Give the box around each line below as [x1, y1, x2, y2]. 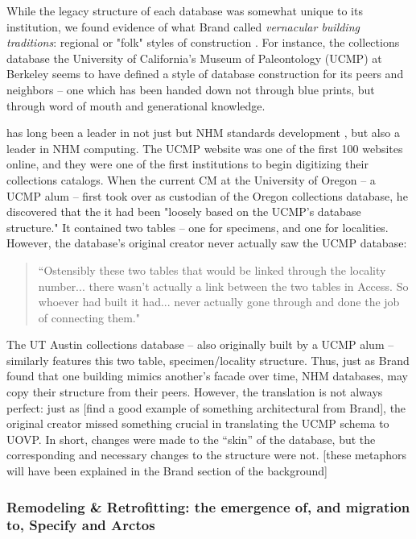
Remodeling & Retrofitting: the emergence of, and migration [6, 496, 410, 516]
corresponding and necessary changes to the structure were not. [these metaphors [6, 446, 406, 463]
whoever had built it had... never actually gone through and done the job [38, 293, 400, 310]
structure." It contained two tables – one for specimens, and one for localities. [6, 218, 389, 235]
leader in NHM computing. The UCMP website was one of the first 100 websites [6, 139, 403, 156]
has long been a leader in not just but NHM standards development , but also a [6, 124, 400, 141]
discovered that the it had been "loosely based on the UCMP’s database [6, 203, 361, 220]
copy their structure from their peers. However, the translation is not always [6, 384, 383, 400]
